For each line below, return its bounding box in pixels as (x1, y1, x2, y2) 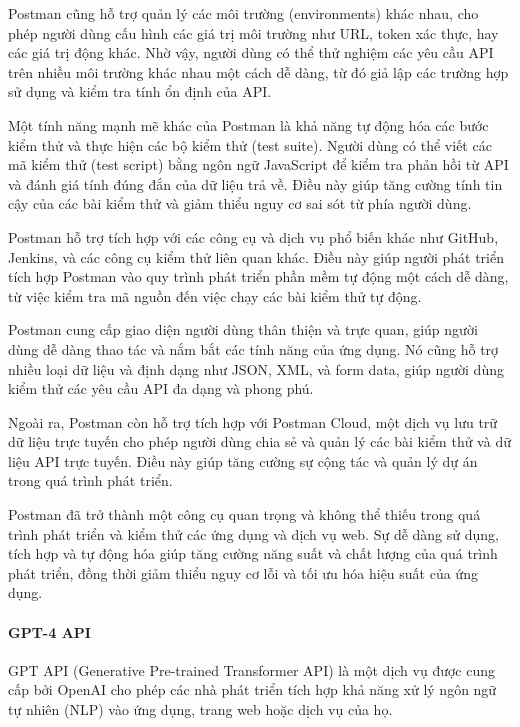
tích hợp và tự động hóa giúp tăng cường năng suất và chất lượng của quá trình (8, 543, 498, 564)
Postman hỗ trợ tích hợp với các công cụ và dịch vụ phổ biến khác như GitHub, (8, 226, 499, 247)
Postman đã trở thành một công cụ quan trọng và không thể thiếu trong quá (8, 504, 481, 525)
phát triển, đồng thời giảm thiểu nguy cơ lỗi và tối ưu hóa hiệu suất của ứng (8, 562, 478, 583)
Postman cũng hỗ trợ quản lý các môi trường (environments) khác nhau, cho (8, 3, 479, 23)
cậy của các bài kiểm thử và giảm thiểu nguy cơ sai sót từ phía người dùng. (8, 193, 472, 214)
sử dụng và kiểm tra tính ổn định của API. (8, 81, 272, 102)
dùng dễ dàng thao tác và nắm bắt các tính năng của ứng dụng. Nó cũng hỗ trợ (8, 338, 499, 359)
